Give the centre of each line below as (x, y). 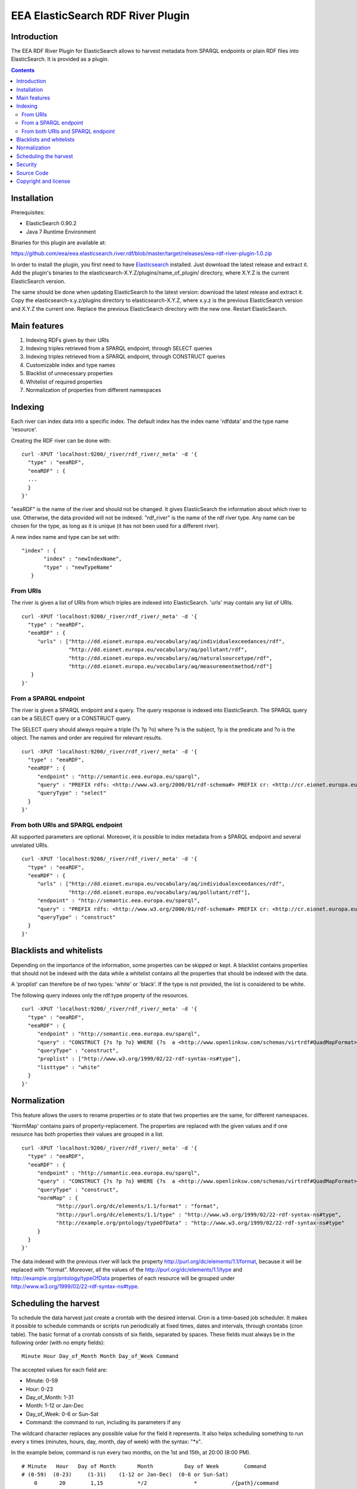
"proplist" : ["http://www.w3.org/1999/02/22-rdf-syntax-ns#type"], (139, 1059)
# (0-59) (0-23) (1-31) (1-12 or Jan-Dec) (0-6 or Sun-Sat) (125, 1475)
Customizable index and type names (71, 365)
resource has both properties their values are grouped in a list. (87, 1134)
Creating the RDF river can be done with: (61, 440)
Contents (23, 70)
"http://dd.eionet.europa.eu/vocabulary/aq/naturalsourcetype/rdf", (171, 658)
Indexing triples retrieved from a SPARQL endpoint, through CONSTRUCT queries (126, 357)
